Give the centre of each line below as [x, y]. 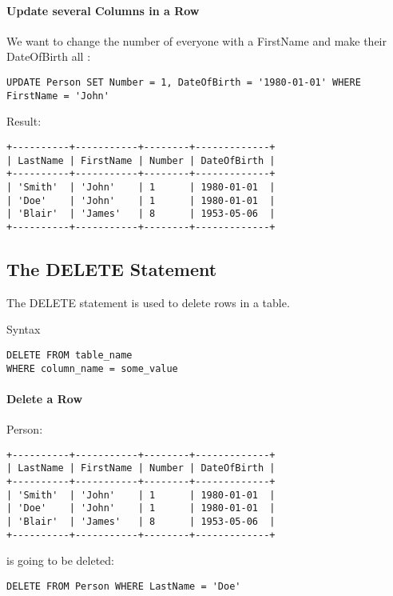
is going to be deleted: [61, 560]
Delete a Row [45, 398]
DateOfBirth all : [49, 56]
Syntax [24, 329]
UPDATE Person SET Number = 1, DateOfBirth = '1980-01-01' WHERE [184, 82]
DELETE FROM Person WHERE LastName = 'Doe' [124, 586]
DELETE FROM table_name [69, 355]
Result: [24, 121]
